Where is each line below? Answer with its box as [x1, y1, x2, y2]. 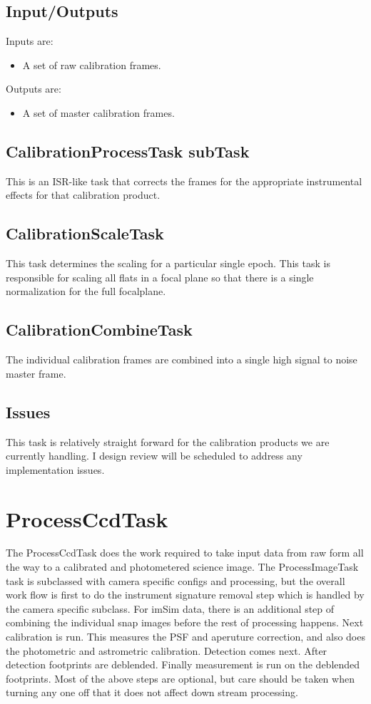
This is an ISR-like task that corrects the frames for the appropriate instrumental [6, 173, 362, 188]
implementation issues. [6, 462, 105, 477]
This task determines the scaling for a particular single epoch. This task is [6, 256, 330, 271]
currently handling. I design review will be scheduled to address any [6, 448, 303, 463]
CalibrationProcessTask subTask [6, 140, 250, 162]
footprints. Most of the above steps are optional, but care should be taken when [6, 671, 355, 685]
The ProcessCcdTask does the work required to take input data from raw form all [6, 545, 364, 560]
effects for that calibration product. [6, 187, 161, 202]
